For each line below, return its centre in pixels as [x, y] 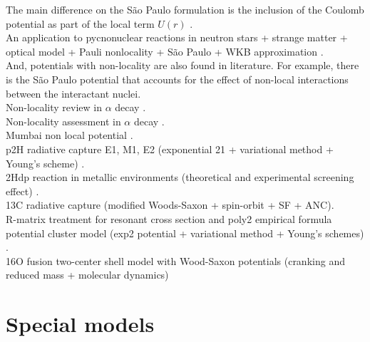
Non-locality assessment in [63, 121]
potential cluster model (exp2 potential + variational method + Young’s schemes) [185, 233]
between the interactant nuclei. [73, 93]
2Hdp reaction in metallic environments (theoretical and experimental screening [180, 177]
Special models [80, 324]
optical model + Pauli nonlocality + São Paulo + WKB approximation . [165, 51]
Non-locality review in [54, 107]
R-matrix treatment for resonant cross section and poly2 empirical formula [169, 218]
